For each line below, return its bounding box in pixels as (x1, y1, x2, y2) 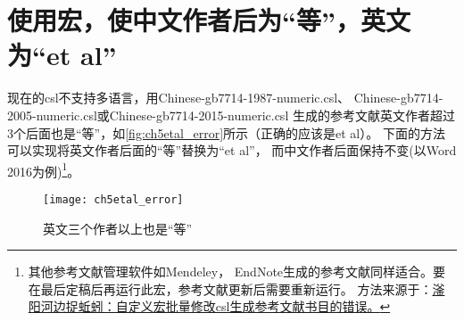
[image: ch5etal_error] (43, 193, 184, 206)
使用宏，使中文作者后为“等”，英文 (7, 2, 410, 38)
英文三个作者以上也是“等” (43, 218, 193, 237)
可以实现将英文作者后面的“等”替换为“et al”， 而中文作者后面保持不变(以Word (7, 141, 457, 160)
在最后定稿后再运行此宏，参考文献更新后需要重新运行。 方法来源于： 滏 (28, 279, 445, 298)
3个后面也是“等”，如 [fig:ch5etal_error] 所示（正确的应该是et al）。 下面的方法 (7, 123, 445, 142)
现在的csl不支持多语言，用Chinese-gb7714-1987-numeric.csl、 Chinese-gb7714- (7, 88, 443, 107)
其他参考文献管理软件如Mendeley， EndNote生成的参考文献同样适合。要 (28, 262, 446, 281)
